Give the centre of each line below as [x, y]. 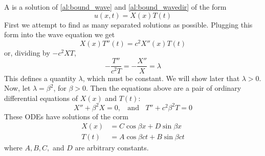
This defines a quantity [40, 78]
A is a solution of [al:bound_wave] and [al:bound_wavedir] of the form [115, 7]
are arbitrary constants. [112, 148]
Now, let [17, 88]
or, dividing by [27, 52]
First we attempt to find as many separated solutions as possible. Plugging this [128, 24]
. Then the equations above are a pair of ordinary [164, 88]
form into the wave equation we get [60, 34]
